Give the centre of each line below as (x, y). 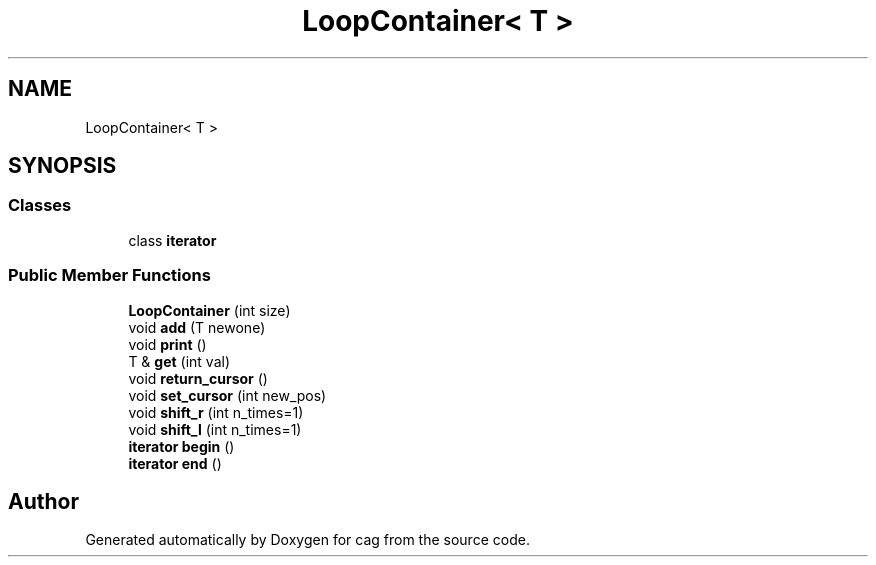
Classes (40, 205)
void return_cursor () (198, 378)
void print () (167, 344)
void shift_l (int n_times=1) (215, 429)
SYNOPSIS (62, 166)
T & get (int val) (179, 361)
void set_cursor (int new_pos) (227, 395)
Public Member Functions (109, 275)
